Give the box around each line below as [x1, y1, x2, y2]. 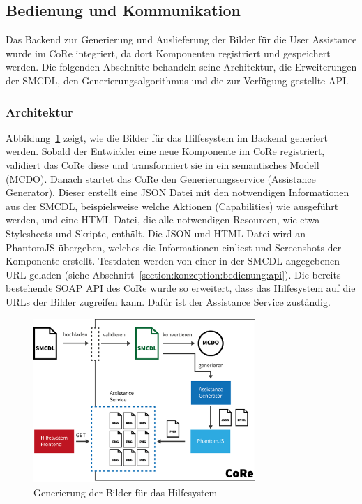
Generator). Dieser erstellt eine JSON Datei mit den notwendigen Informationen [6, 185, 349, 200]
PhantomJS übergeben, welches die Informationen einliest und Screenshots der [6, 239, 342, 254]
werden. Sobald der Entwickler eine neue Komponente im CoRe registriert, [6, 144, 325, 158]
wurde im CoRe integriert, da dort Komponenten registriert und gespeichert [6, 45, 331, 60]
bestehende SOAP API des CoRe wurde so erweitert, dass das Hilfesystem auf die [6, 281, 356, 295]
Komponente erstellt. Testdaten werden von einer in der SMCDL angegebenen [6, 253, 340, 268]
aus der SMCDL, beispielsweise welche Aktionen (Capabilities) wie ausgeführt [6, 198, 339, 213]
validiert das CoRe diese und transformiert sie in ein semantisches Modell [6, 157, 319, 172]
